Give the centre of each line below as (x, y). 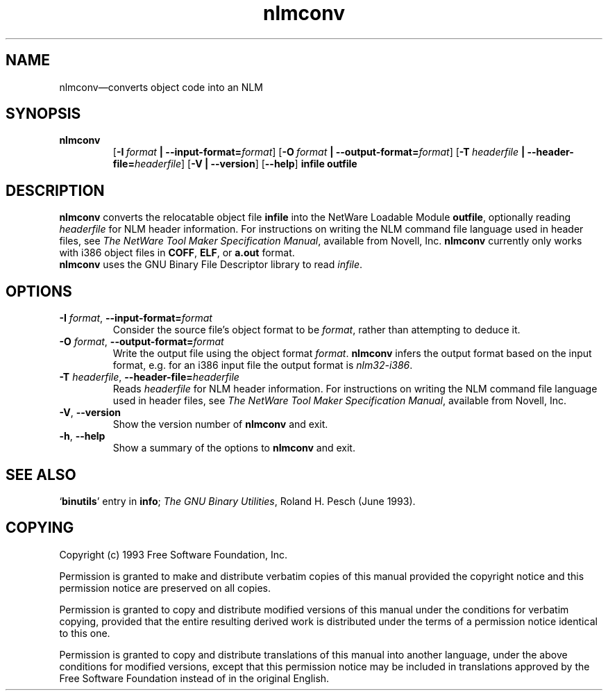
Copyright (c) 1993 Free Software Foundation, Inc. (174, 554)
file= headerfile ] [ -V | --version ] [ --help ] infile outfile (235, 164)
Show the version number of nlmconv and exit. (220, 424)
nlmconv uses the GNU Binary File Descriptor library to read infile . (211, 265)
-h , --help (82, 436)
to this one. (85, 633)
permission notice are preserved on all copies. (165, 588)
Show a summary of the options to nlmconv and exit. (234, 448)
